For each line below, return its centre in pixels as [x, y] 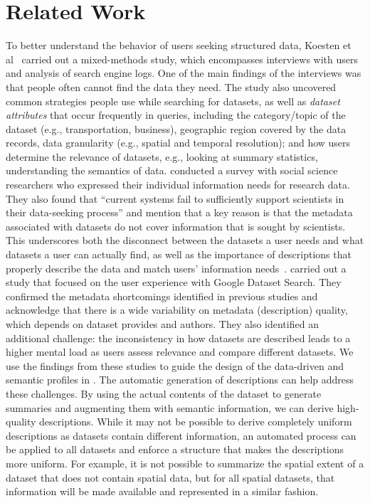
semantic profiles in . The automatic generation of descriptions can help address [180, 380]
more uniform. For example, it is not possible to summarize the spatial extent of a [185, 463]
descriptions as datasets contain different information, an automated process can [181, 435]
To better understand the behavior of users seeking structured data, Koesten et [179, 45]
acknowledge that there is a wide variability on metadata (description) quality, [177, 310]
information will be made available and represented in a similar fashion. [162, 491]
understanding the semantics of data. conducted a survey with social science [172, 170]
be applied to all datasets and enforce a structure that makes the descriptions [175, 449]
